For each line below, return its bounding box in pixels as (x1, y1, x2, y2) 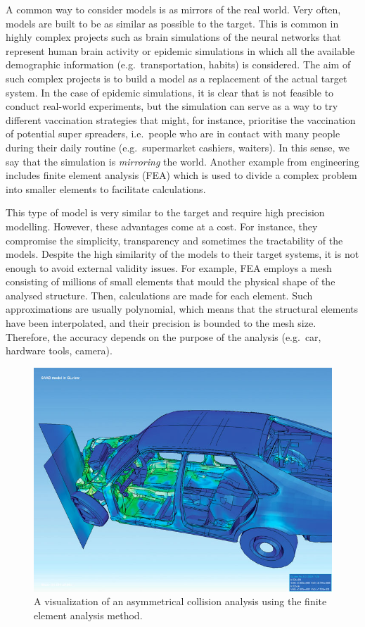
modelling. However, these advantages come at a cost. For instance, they (6, 218, 318, 233)
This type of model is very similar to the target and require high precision (6, 205, 325, 220)
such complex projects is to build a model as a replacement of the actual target (6, 70, 347, 85)
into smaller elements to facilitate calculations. (6, 181, 206, 196)
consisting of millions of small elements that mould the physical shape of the (6, 274, 335, 289)
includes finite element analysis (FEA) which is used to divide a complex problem (6, 168, 357, 182)
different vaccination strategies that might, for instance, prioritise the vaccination (6, 112, 356, 127)
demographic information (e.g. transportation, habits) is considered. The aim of (6, 57, 351, 72)
